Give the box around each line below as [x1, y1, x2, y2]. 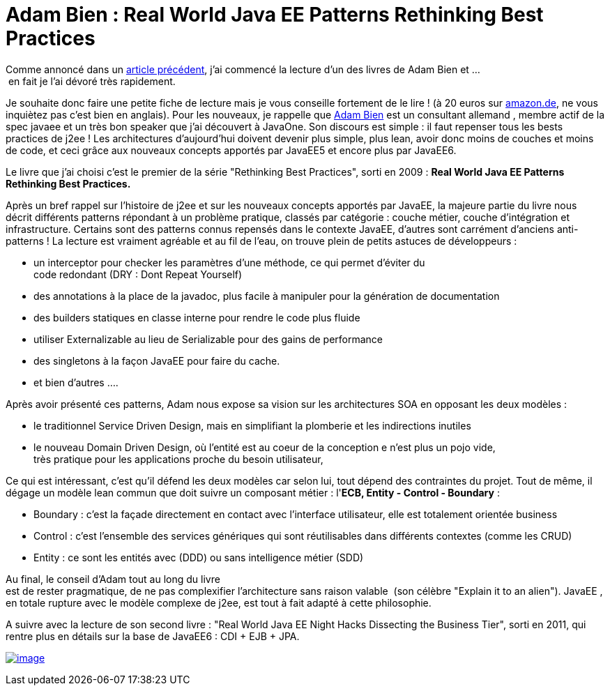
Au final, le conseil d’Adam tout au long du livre [6, 572, 220, 585]
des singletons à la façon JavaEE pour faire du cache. [33, 354, 280, 367]
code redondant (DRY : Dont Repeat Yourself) [33, 268, 243, 280]
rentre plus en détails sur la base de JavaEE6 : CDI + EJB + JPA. [6, 630, 300, 642]
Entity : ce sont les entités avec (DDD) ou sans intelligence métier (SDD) [33, 551, 364, 563]
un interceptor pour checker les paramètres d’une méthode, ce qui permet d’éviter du [33, 256, 425, 268]
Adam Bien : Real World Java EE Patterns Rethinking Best [6, 3, 544, 26]
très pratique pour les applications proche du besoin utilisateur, [33, 453, 323, 465]
